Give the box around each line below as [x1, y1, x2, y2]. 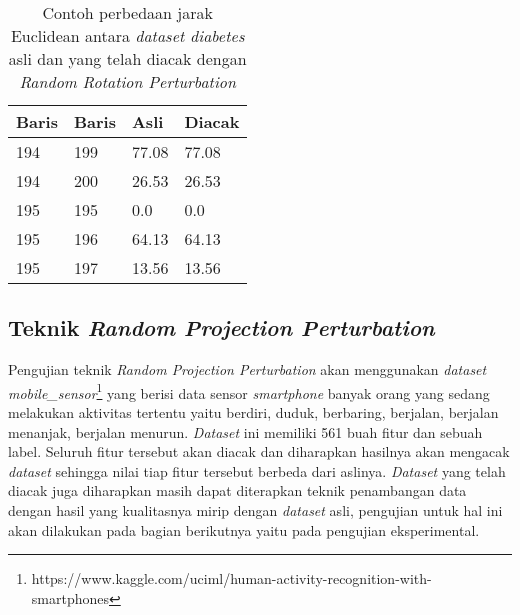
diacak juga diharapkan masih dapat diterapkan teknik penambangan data [8, 480, 467, 501]
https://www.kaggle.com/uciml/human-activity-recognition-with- [31, 568, 432, 589]
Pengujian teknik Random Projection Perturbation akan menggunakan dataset [8, 359, 487, 380]
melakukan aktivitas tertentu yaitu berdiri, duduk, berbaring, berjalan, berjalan [8, 402, 499, 423]
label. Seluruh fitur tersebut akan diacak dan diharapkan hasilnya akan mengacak [8, 441, 510, 462]
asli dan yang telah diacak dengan [8, 47, 247, 70]
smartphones [31, 587, 109, 608]
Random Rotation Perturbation [19, 70, 236, 93]
